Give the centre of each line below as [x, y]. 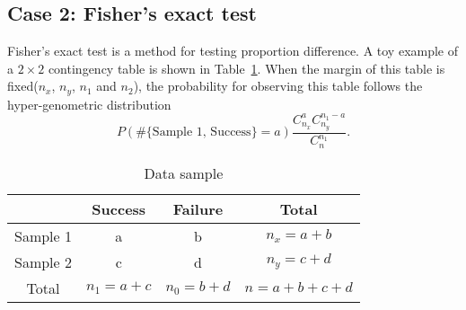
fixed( [23, 86]
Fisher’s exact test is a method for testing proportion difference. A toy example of [233, 51]
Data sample [184, 173]
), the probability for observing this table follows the [278, 86]
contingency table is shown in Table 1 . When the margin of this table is [246, 68]
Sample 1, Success [202, 133]
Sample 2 [44, 261]
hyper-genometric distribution [89, 104]
